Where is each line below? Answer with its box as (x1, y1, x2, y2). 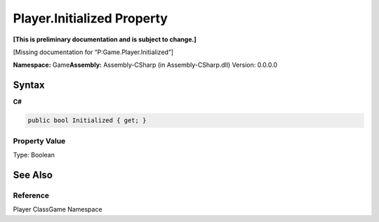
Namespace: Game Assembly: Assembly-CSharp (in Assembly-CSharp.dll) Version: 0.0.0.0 (13, 60, 277, 70)
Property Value (13, 136, 66, 145)
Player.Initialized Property (13, 11, 168, 26)
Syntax (13, 79, 45, 91)
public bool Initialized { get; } (27, 117, 147, 124)
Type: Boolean (13, 150, 55, 159)
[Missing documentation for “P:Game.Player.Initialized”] (13, 48, 174, 56)
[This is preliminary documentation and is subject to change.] (13, 35, 197, 44)
